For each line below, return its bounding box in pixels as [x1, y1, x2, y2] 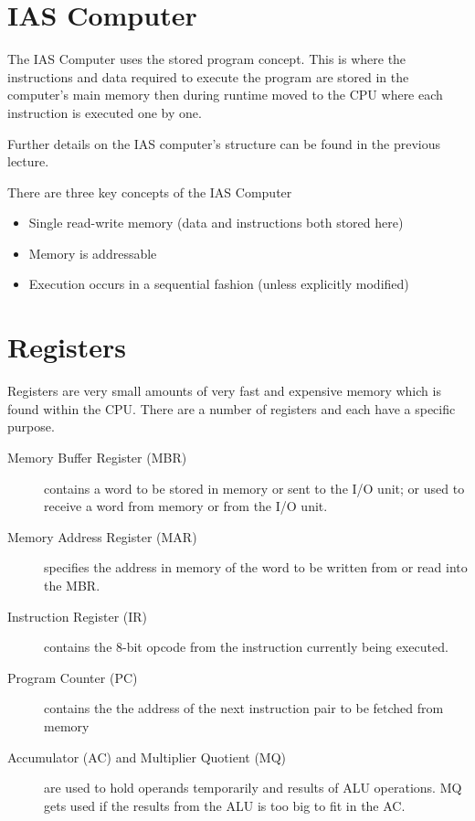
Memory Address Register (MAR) [7, 527, 197, 546]
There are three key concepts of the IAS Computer [7, 182, 292, 201]
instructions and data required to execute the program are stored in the [7, 67, 409, 86]
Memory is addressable [28, 243, 157, 262]
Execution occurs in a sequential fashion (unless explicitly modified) [28, 274, 409, 293]
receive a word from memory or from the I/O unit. [44, 496, 328, 516]
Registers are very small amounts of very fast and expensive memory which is [7, 381, 441, 400]
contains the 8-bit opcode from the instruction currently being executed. [44, 637, 449, 656]
